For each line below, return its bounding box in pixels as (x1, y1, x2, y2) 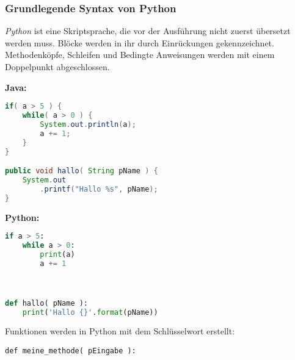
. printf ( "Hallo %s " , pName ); (40, 184, 158, 193)
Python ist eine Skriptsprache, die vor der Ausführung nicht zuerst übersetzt (5, 24, 291, 37)
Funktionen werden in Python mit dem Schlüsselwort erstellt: (5, 325, 235, 337)
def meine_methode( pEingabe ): (5, 347, 136, 355)
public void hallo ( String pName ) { (5, 167, 158, 176)
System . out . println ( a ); (40, 120, 136, 129)
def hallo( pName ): (5, 298, 89, 308)
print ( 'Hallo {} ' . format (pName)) (22, 308, 158, 317)
